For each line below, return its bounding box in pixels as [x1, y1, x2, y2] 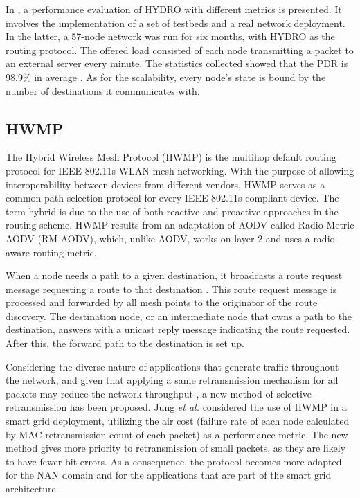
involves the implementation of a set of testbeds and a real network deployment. [6, 15, 345, 30]
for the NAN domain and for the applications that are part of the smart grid [6, 468, 332, 482]
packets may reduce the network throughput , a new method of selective [6, 386, 312, 400]
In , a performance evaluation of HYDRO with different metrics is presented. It [6, 2, 342, 16]
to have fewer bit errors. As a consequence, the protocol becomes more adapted [6, 454, 342, 468]
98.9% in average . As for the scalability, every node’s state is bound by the [6, 69, 326, 84]
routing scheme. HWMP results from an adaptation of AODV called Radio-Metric [6, 217, 354, 232]
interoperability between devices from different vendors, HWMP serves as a [6, 177, 325, 191]
